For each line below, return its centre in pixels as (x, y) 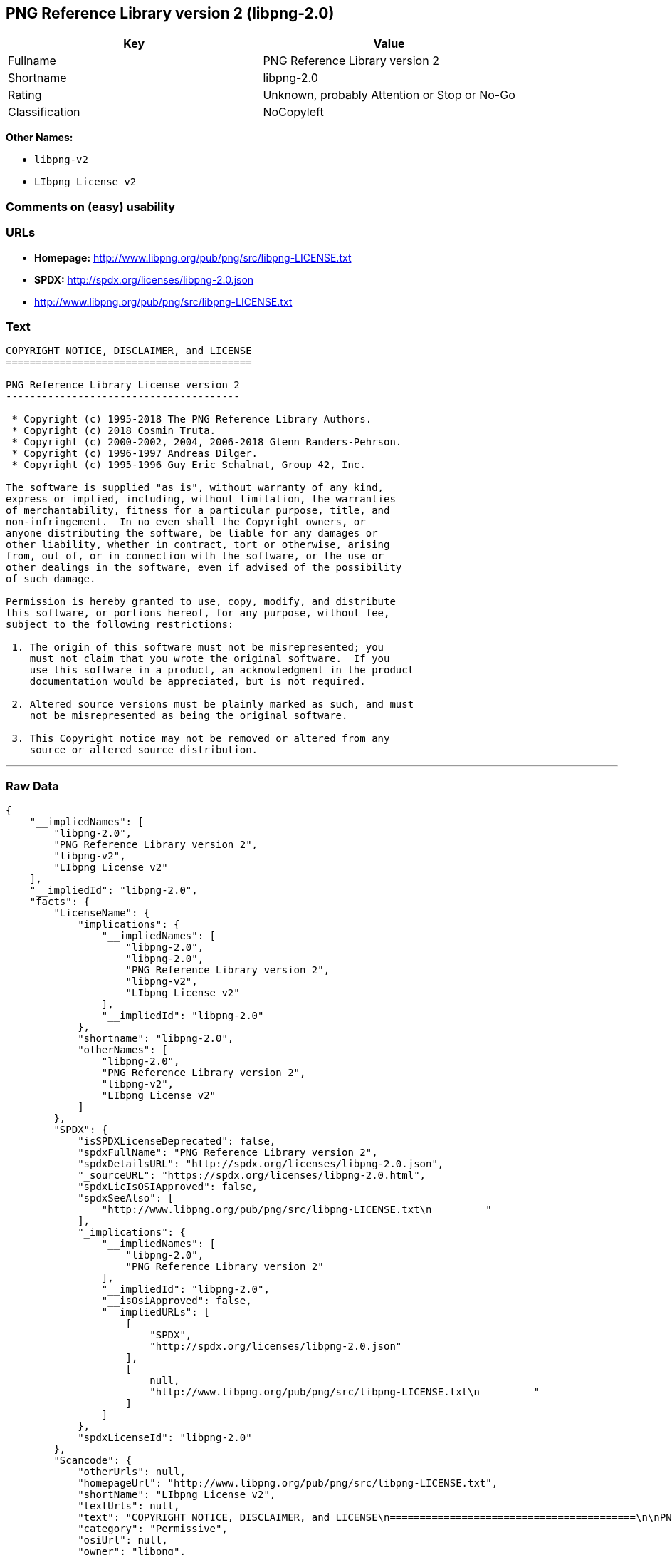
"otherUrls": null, (132, 1472)
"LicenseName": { (102, 913)
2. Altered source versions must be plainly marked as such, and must (213, 704)
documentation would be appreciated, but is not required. (198, 682)
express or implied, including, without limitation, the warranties (201, 499)
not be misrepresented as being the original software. (189, 716)
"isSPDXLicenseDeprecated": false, (177, 1141)
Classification (44, 112)
